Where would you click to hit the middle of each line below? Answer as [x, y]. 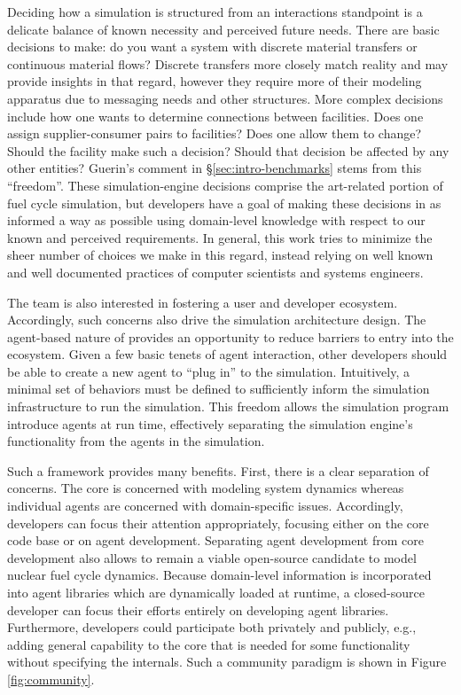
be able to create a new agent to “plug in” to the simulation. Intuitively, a [208, 371]
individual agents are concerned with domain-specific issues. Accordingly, [205, 506]
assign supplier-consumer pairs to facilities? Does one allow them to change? [215, 133]
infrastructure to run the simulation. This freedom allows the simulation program [228, 406]
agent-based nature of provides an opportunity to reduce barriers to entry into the [230, 336]
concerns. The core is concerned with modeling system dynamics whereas [206, 488]
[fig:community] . [51, 679]
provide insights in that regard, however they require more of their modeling [215, 81]
